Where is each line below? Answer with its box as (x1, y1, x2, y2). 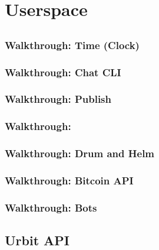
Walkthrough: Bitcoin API (5, 173, 134, 187)
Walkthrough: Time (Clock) (5, 37, 140, 52)
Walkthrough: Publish (5, 92, 111, 106)
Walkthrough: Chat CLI (5, 64, 121, 79)
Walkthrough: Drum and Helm (5, 146, 155, 161)
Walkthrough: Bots (5, 200, 97, 215)
